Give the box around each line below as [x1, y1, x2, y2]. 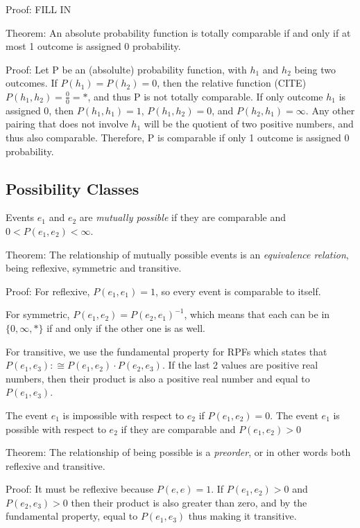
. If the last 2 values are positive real [162, 358, 318, 372]
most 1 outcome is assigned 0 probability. [6, 39, 181, 53]
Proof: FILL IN [6, 2, 71, 16]
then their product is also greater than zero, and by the [71, 495, 307, 509]
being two [294, 62, 336, 76]
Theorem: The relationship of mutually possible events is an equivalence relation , [6, 247, 349, 261]
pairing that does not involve [6, 116, 128, 131]
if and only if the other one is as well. [46, 320, 205, 335]
